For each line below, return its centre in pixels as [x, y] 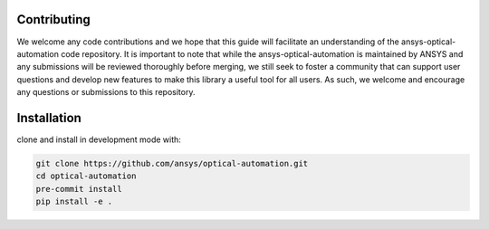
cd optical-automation [86, 176]
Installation [49, 118]
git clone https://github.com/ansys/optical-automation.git [172, 163]
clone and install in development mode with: [99, 139]
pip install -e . [74, 202]
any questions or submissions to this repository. [106, 92]
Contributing [53, 19]
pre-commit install [79, 189]
